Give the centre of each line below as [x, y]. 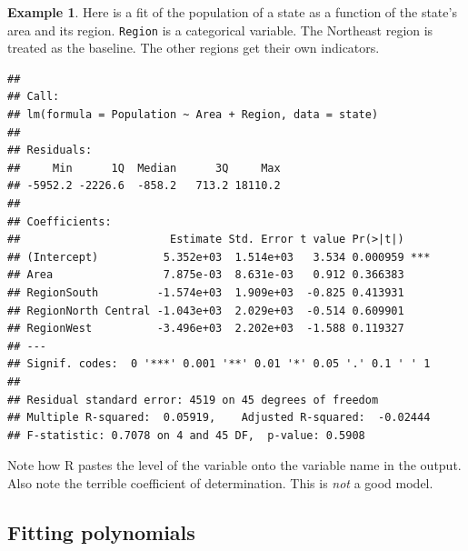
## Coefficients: [60, 221]
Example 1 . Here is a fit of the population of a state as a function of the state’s [232, 12]
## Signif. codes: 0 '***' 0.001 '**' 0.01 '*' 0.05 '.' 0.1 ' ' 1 [219, 364]
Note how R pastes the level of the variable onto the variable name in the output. [234, 465]
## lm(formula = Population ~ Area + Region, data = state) [193, 115]
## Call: [34, 97]
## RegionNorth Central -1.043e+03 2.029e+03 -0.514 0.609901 [206, 311]
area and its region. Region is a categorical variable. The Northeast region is [220, 30]
